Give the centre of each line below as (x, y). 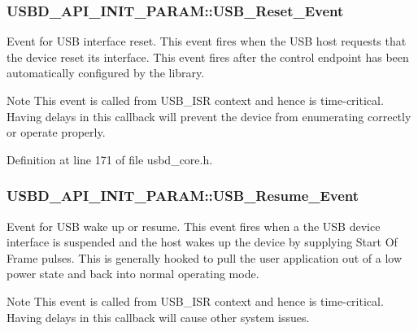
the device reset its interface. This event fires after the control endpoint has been (208, 57)
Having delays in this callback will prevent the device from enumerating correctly (209, 116)
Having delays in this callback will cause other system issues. (158, 317)
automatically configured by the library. (106, 73)
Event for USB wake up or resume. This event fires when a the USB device (194, 226)
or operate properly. (56, 132)
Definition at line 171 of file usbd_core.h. (110, 159)
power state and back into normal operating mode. (133, 274)
